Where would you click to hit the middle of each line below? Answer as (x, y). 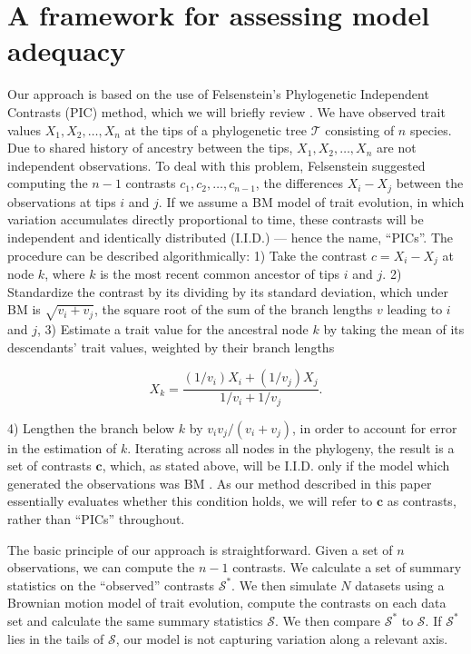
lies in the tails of (56, 638)
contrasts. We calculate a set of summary (347, 567)
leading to (415, 309)
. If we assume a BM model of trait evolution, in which (311, 201)
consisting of (360, 129)
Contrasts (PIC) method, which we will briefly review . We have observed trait (226, 111)
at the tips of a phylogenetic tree (216, 129)
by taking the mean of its (394, 328)
